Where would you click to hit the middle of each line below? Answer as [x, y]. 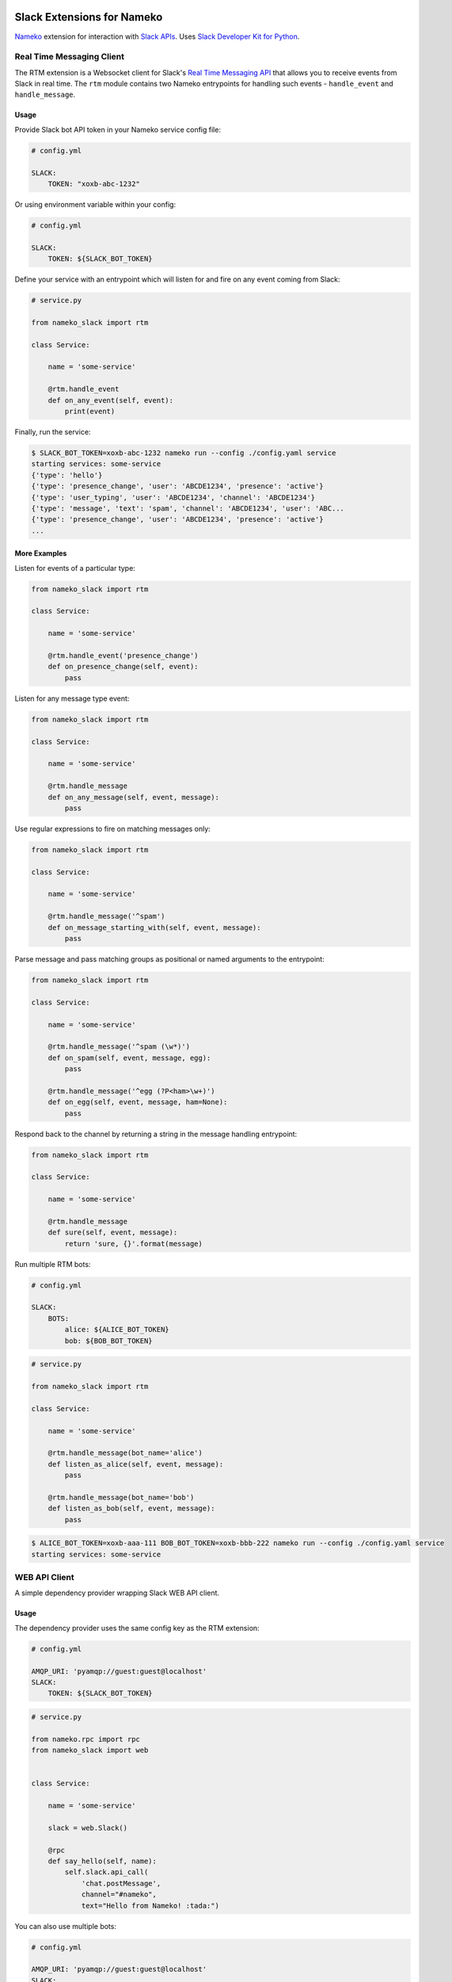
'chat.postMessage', [121, 1883]
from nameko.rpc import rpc [85, 1739]
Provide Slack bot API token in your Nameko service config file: [118, 129]
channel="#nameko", [119, 1894]
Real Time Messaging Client [70, 57]
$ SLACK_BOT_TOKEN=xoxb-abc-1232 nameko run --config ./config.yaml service [184, 453]
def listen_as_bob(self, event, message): [131, 1509]
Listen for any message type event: [72, 698]
